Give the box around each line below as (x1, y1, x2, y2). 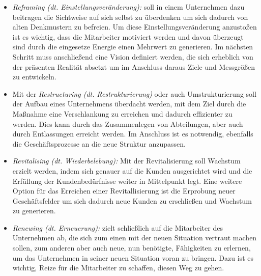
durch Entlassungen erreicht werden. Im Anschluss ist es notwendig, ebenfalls (12, 128, 253, 139)
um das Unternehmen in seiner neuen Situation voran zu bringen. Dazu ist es (12, 252, 253, 263)
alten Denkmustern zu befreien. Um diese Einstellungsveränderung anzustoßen (12, 21, 257, 32)
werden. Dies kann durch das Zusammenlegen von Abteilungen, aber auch (12, 118, 243, 129)
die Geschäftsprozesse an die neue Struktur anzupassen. (12, 138, 186, 149)
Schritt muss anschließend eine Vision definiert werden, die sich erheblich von (12, 51, 253, 62)
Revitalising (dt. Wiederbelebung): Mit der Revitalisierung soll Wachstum (12, 155, 241, 166)
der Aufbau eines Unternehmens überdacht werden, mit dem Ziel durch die (12, 98, 246, 109)
